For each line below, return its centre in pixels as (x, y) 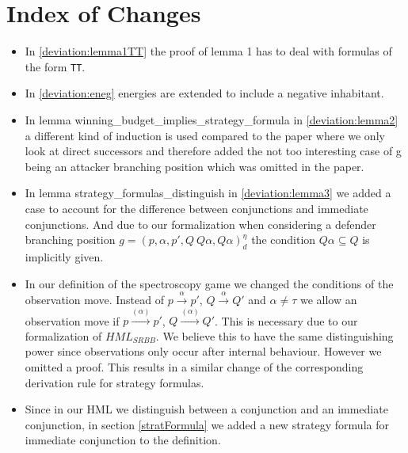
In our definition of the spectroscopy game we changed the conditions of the (209, 283)
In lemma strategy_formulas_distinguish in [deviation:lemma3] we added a (208, 193)
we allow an (328, 299)
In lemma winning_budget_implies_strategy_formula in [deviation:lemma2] (212, 119)
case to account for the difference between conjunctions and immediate (196, 208)
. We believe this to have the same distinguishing (275, 335)
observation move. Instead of (94, 299)
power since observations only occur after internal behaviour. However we (203, 351)
